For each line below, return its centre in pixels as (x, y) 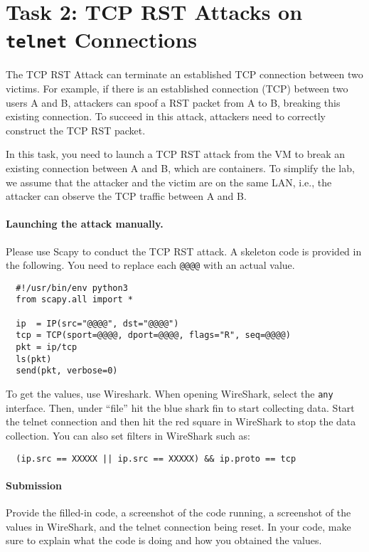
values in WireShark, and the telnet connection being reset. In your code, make (178, 526)
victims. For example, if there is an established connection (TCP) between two (177, 89)
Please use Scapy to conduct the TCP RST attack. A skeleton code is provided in (184, 251)
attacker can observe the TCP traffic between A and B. (126, 196)
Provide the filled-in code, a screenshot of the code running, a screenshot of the (178, 512)
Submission (34, 485)
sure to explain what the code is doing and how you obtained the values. (164, 540)
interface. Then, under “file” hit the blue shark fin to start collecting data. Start (180, 407)
